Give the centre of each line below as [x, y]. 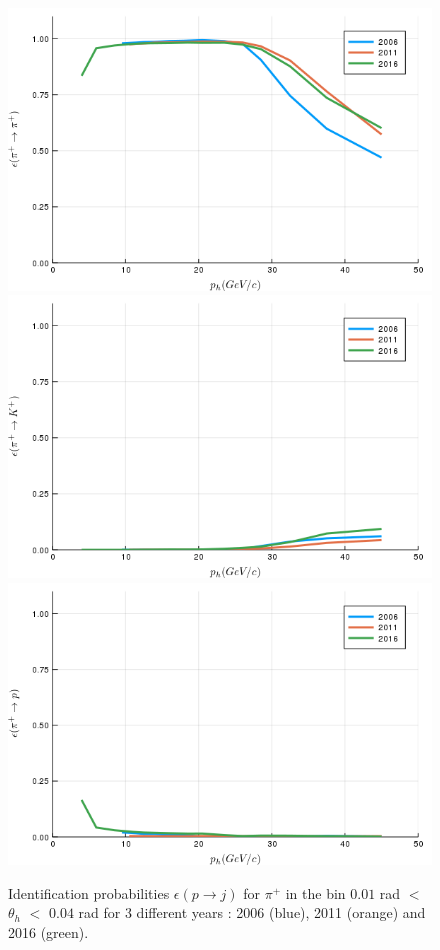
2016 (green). [48, 931]
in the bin [315, 892]
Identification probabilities [89, 892]
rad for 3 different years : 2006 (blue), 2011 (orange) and [252, 912]
